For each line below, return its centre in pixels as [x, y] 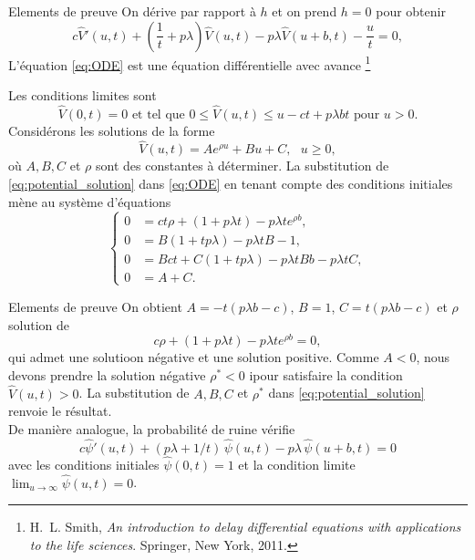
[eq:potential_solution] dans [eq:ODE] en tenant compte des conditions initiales [231, 184]
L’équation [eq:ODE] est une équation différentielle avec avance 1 [190, 63]
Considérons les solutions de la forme [112, 130]
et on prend [305, 11]
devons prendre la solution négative [107, 374]
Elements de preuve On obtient [95, 306]
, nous [433, 357]
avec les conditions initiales [84, 464]
